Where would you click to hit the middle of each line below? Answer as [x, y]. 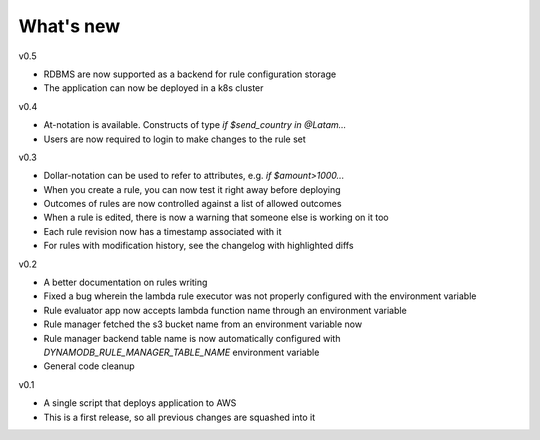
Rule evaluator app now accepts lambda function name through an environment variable [225, 310]
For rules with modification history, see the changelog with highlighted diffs [198, 246]
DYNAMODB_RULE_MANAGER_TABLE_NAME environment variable [181, 352]
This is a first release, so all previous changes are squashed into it [179, 417]
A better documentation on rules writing [125, 282]
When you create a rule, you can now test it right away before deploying [192, 189]
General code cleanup [89, 366]
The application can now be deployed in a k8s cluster [153, 88]
